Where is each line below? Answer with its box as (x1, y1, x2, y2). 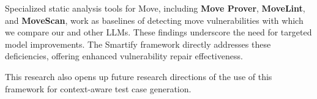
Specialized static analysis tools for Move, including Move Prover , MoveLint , (5, 2, 305, 14)
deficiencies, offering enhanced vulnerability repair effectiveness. (5, 50, 243, 62)
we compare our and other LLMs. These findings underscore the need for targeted (5, 26, 312, 38)
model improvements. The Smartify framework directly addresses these (5, 37, 271, 50)
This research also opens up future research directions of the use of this (5, 70, 272, 82)
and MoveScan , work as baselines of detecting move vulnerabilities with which (5, 13, 304, 26)
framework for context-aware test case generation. (5, 82, 192, 95)
